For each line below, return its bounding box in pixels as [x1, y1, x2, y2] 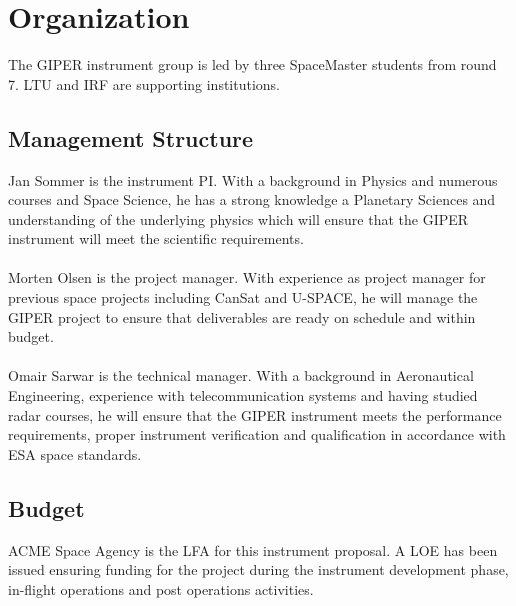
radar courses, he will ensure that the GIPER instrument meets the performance [8, 404, 502, 425]
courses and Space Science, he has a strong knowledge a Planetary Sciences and [8, 189, 496, 210]
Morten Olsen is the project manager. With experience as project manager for [8, 267, 486, 288]
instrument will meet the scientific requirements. [8, 228, 304, 249]
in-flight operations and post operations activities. [8, 578, 314, 599]
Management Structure [8, 122, 254, 153]
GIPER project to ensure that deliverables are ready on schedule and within [8, 306, 476, 327]
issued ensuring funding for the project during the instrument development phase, [8, 559, 509, 580]
